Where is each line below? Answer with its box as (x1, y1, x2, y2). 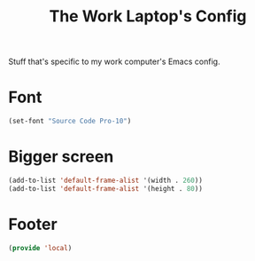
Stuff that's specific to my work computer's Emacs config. (8, 56, 220, 67)
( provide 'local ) (8, 243, 73, 252)
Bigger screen (8, 146, 114, 167)
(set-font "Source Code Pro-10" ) (8, 117, 132, 126)
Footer (8, 214, 58, 234)
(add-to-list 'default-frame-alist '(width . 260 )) (8, 176, 203, 185)
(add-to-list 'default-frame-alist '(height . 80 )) (8, 184, 203, 193)
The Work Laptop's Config (49, 6, 247, 27)
